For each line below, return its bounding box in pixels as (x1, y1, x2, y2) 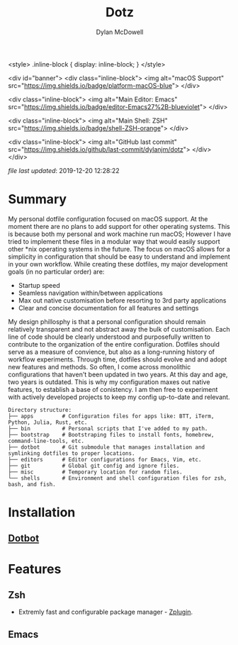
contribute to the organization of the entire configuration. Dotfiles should (8, 340, 220, 348)
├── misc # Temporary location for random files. (8, 469, 183, 476)
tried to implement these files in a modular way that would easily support (8, 237, 220, 245)
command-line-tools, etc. (8, 437, 84, 444)
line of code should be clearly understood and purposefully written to (8, 332, 211, 341)
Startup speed (18, 281, 61, 289)
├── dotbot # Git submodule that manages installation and (8, 444, 205, 451)
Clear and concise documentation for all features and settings (18, 303, 199, 312)
